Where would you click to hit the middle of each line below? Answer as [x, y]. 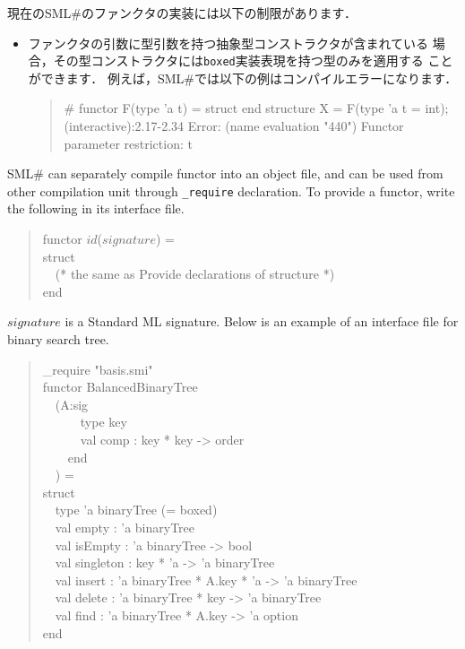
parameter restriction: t [128, 143]
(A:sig [72, 404]
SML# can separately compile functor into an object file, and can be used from [225, 173]
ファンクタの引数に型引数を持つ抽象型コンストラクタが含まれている [228, 43]
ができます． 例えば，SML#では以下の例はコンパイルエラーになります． [243, 78]
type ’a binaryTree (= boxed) [136, 510]
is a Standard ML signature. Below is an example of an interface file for [262, 321]
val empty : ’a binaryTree [125, 527]
